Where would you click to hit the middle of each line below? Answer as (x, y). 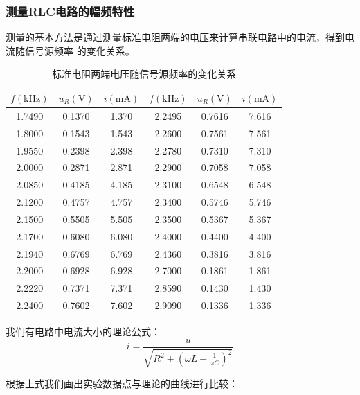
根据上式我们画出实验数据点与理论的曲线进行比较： (122, 384)
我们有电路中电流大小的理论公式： (83, 332)
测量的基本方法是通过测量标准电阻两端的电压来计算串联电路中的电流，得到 (175, 37)
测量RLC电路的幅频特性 (70, 11)
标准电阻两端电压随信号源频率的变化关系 (144, 74)
